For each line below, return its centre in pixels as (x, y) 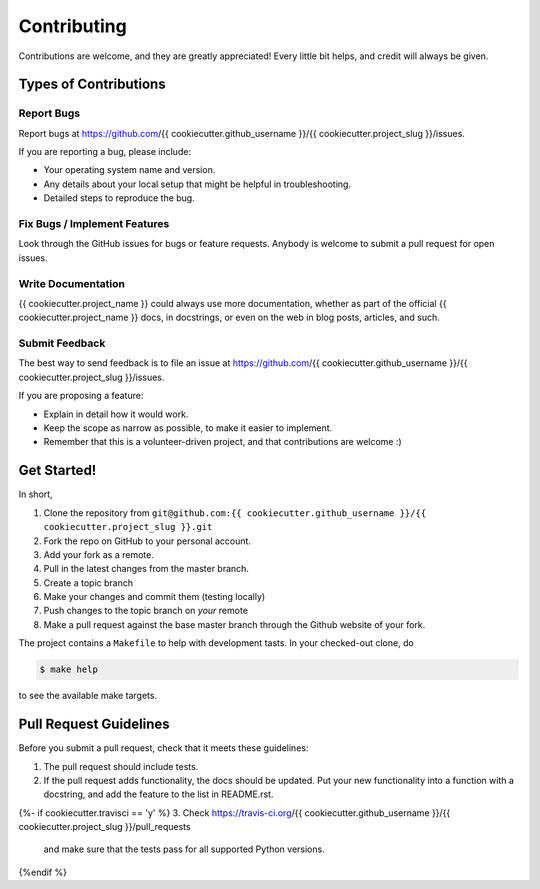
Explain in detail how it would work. (116, 414)
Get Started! (57, 470)
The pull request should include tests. (121, 766)
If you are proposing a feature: (81, 396)
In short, (36, 494)
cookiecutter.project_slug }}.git (128, 527)
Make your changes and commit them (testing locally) (154, 597)
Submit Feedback (62, 343)
